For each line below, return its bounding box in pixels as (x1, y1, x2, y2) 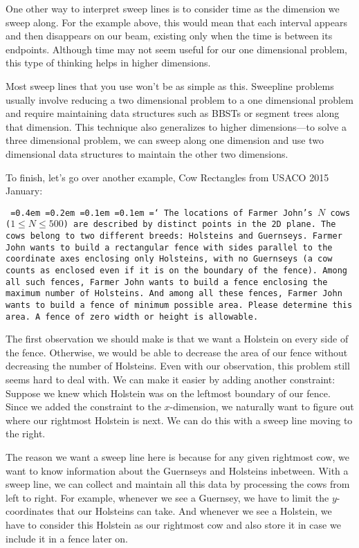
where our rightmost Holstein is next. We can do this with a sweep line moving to (6, 412, 353, 427)
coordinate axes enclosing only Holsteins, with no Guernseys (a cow (6, 254, 333, 264)
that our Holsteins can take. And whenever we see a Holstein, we (57, 504, 332, 518)
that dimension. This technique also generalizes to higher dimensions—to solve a (6, 119, 347, 134)
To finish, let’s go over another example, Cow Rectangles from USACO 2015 (6, 170, 329, 184)
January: (6, 183, 43, 198)
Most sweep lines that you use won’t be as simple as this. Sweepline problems (6, 78, 334, 93)
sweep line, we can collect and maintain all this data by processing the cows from (6, 477, 350, 491)
